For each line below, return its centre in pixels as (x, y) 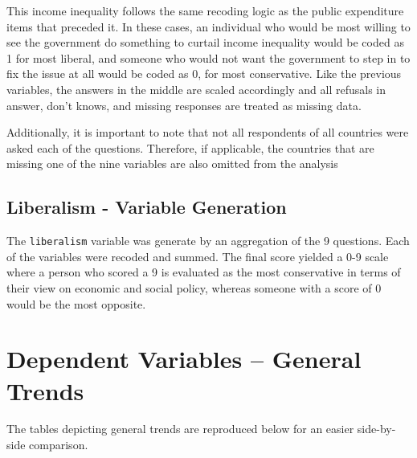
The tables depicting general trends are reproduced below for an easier (180, 429)
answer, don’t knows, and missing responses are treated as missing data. (184, 105)
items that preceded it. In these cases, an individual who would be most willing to (208, 26)
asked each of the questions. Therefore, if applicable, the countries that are (190, 147)
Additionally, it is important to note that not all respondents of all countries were (208, 132)
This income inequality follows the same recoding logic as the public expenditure (205, 10)
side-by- (376, 429)
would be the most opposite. (76, 303)
